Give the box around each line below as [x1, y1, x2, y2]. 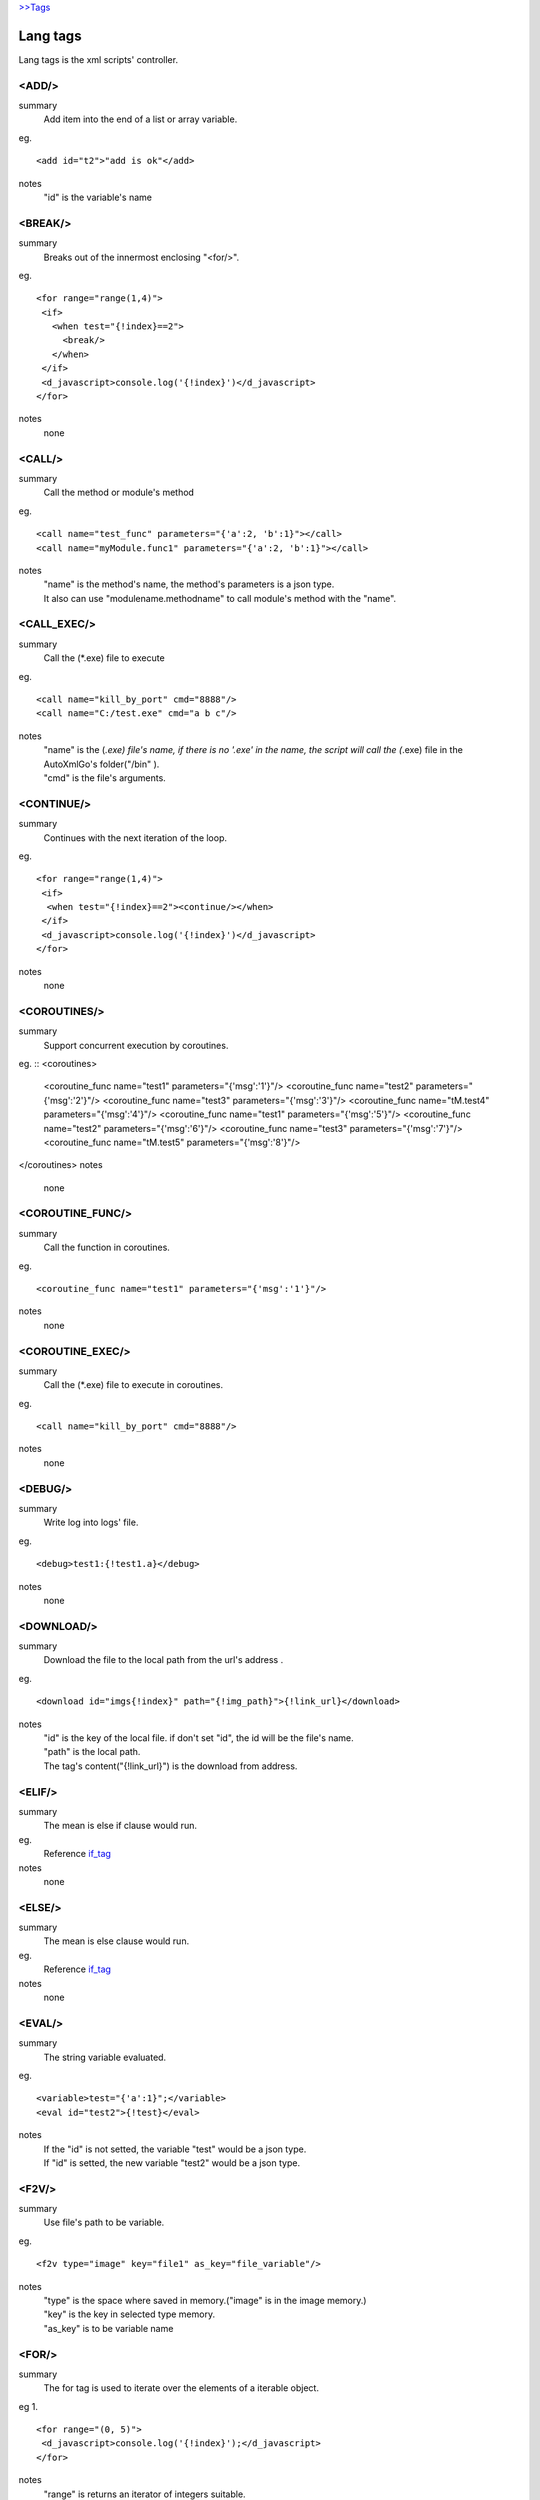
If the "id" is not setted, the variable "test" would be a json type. [43, 2143, 307, 2155]
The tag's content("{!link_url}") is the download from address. [43, 1760, 298, 1772]
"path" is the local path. [43, 1746, 141, 1758]
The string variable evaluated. [43, 2051, 167, 2063]
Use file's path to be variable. [43, 2216, 165, 2229]
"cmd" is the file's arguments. [43, 771, 167, 784]
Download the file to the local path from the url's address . [43, 1654, 284, 1666]
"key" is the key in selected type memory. [43, 2308, 215, 2320]
